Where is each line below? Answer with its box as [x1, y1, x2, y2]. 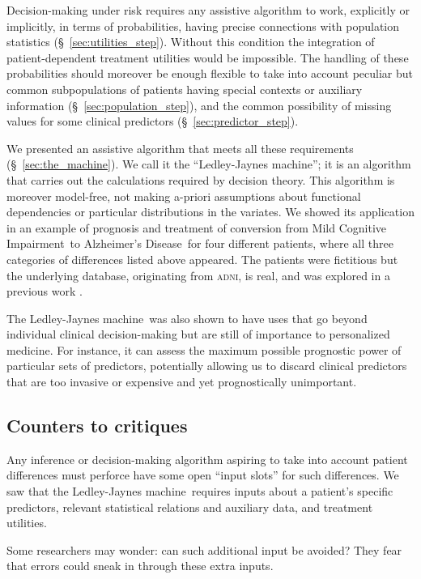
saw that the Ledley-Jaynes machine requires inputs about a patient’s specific [6, 483, 393, 500]
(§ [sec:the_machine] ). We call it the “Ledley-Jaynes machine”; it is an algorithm [6, 155, 411, 172]
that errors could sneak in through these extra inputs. [6, 557, 274, 574]
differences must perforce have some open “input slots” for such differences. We [6, 466, 399, 483]
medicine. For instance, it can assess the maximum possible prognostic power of [6, 341, 402, 358]
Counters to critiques [6, 413, 188, 438]
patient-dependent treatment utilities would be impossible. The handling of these [6, 49, 409, 66]
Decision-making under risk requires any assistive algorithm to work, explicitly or [6, 2, 410, 18]
